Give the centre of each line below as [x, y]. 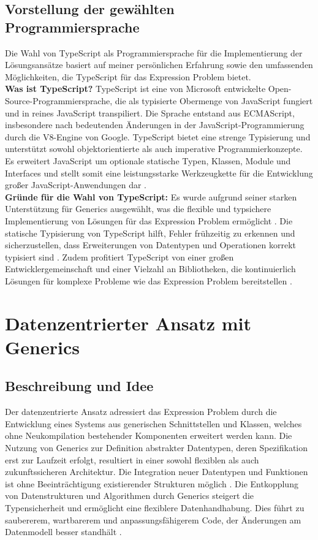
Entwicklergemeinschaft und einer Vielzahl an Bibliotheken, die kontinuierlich [150, 269]
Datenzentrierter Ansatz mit [128, 323]
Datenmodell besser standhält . [63, 532]
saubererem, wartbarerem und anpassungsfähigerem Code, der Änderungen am [153, 519]
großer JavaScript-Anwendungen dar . [76, 185]
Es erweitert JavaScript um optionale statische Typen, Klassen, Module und [148, 160]
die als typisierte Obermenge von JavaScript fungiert [214, 100]
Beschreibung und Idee [79, 386]
